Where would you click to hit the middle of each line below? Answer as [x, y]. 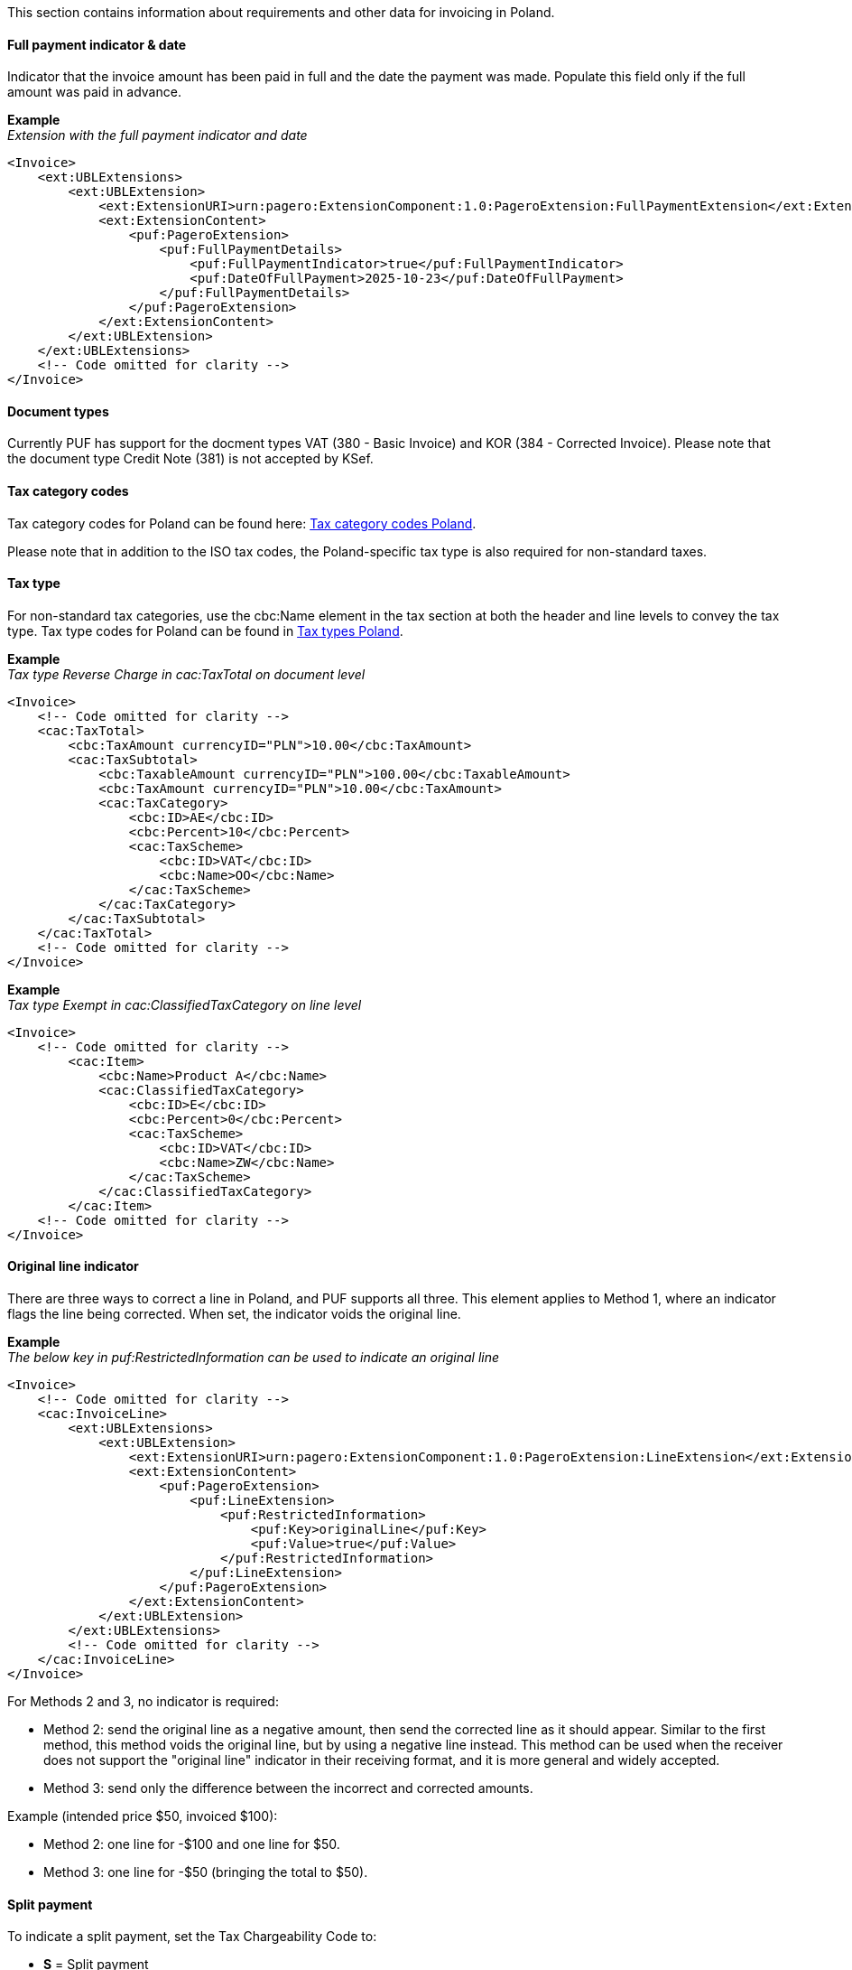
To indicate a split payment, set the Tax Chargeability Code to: [192, 1937]
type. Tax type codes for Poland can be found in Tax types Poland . [205, 630]
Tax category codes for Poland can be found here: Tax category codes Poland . [242, 523]
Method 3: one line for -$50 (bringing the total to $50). [206, 1872]
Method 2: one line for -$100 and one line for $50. [192, 1844]
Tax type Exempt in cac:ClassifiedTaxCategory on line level [185, 1004]
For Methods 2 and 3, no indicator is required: [143, 1702]
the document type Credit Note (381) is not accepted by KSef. [190, 459]
